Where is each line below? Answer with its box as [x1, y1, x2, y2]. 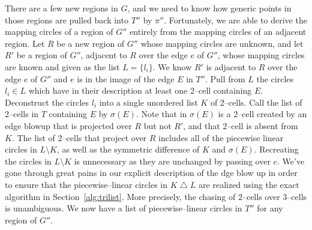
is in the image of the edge [77, 72, 175, 85]
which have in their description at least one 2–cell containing [28, 84, 252, 97]
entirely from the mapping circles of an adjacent [130, 25, 307, 38]
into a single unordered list [99, 95, 198, 108]
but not [143, 119, 172, 132]
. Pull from [205, 72, 245, 85]
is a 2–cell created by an [218, 107, 307, 120]
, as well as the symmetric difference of [56, 143, 200, 156]
